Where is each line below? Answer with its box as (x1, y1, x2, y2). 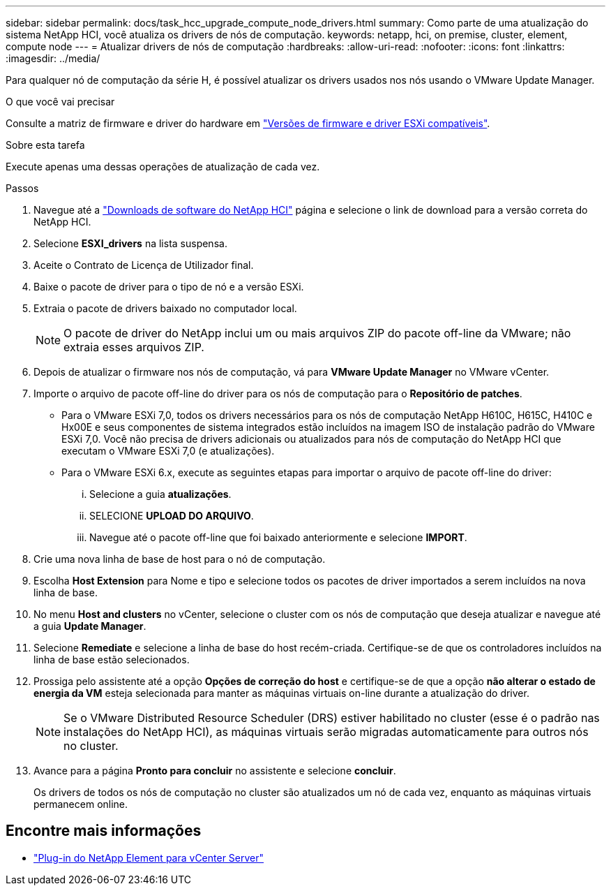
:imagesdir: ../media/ (6, 52, 100, 64)
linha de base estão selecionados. (33, 654, 190, 665)
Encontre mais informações (6, 822, 202, 840)
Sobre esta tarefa (6, 139, 85, 151)
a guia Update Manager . (33, 620, 146, 632)
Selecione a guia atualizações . (89, 488, 232, 500)
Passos (6, 182, 39, 194)
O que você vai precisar (6, 96, 115, 108)
